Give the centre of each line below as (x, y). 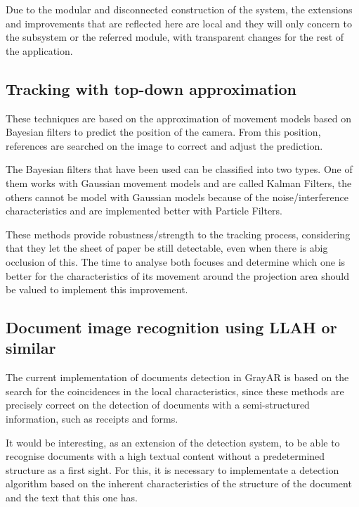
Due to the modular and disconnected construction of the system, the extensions (179, 9)
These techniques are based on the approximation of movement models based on (178, 118)
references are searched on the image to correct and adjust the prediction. (164, 145)
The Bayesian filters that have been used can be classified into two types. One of (179, 169)
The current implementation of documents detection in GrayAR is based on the (177, 377)
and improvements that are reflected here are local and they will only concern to (179, 23)
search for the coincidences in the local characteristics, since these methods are (175, 391)
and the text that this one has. (72, 498)
